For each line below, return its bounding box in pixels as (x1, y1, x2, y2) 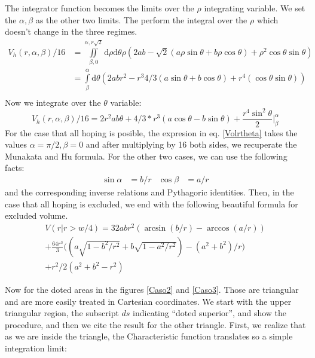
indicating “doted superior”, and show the (133, 307, 287, 319)
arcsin (144, 224, 166, 232)
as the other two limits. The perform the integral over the (35, 13, 247, 26)
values (5, 138, 27, 151)
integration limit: (5, 342, 67, 354)
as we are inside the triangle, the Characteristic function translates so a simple (5, 330, 293, 342)
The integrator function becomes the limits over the (5, 2, 194, 14)
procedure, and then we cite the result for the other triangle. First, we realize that (5, 318, 306, 331)
